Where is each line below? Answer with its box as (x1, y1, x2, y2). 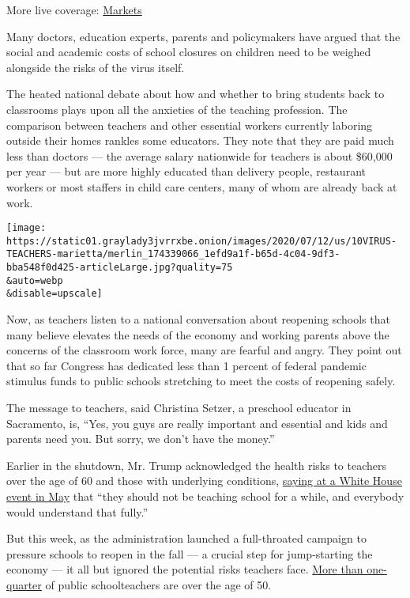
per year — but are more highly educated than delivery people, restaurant (6, 163, 366, 180)
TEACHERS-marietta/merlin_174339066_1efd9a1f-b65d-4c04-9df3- (6, 248, 340, 260)
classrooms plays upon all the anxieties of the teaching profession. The (6, 100, 348, 117)
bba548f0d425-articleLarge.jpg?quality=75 (6, 262, 233, 274)
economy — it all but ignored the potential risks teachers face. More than (6, 561, 363, 577)
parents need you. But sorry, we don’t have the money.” (6, 430, 275, 447)
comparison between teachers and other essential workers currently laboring (6, 116, 373, 133)
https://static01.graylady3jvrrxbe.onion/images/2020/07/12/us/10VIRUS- (6, 235, 397, 247)
